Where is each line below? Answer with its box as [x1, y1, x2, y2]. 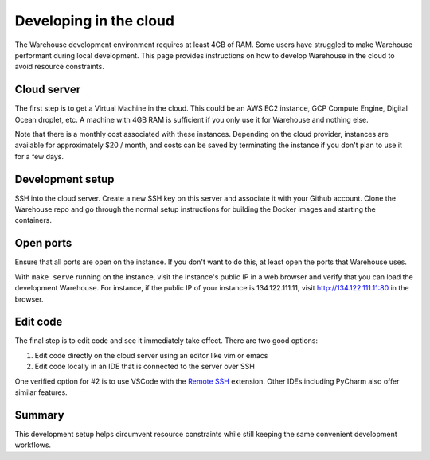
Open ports [14, 236, 72, 250]
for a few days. [14, 151, 64, 161]
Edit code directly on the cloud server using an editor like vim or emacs [34, 350, 268, 360]
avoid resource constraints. [14, 62, 105, 72]
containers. [14, 216, 52, 225]
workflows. [14, 440, 52, 450]
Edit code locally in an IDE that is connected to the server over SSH [34, 362, 255, 372]
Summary [14, 408, 64, 422]
